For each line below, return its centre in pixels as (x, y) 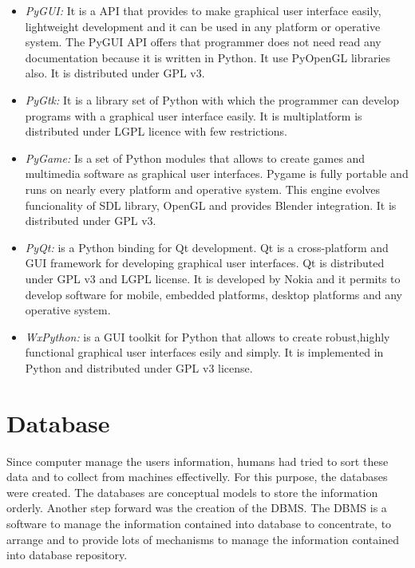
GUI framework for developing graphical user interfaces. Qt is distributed (205, 263)
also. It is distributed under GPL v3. (115, 73)
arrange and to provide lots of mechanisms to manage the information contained (203, 539)
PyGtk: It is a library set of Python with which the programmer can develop (212, 99)
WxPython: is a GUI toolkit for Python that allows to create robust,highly (207, 336)
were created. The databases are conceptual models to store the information (192, 492)
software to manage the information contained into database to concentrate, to (199, 523)
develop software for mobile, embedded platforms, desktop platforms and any (214, 294)
